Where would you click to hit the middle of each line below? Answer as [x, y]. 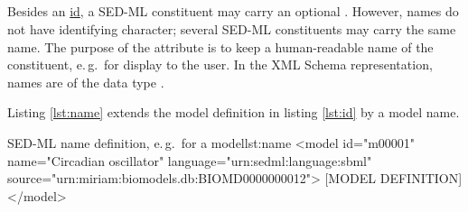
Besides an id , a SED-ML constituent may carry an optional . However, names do [233, 11]
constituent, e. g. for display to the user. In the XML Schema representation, [220, 65]
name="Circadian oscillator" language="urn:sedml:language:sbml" [190, 160]
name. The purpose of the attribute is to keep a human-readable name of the [220, 46]
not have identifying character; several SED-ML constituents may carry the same [232, 28]
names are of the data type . [86, 82]
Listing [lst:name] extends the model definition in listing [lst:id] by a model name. [234, 112]
